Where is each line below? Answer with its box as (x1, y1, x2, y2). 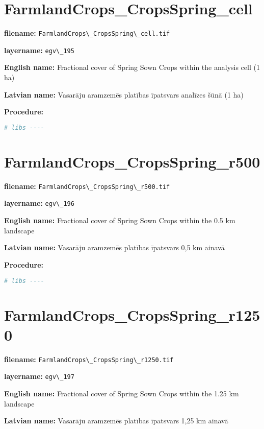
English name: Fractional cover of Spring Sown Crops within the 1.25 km (4, 388, 239, 398)
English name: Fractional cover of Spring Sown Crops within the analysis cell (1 (4, 62, 260, 73)
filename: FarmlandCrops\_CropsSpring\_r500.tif (4, 180, 170, 191)
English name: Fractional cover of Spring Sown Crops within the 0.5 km (4, 215, 235, 226)
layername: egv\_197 (4, 371, 74, 382)
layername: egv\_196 (4, 198, 74, 208)
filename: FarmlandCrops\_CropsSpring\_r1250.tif (4, 353, 174, 364)
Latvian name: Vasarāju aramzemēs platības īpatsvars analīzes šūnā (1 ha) (4, 89, 244, 100)
